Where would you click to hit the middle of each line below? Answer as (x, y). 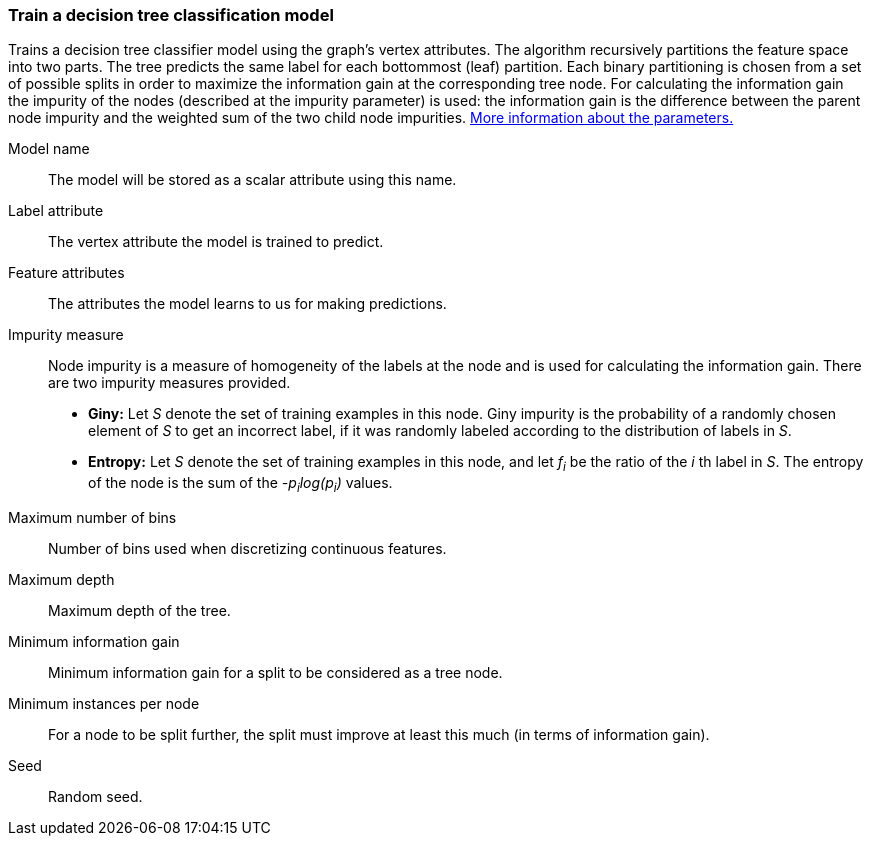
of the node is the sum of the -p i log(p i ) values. (240, 484)
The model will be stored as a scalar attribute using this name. (252, 180)
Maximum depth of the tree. (139, 610)
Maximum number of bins (92, 517)
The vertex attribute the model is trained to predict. (216, 242)
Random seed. (95, 796)
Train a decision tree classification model (171, 15)
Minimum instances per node (104, 703)
